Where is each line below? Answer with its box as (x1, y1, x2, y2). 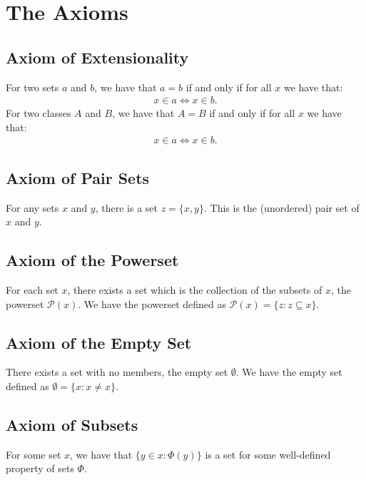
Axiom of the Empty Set (6, 331, 192, 353)
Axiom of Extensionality (6, 46, 189, 68)
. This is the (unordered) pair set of (203, 200, 360, 215)
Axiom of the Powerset (6, 249, 179, 271)
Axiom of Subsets (6, 413, 138, 435)
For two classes (6, 106, 71, 121)
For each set (6, 282, 59, 297)
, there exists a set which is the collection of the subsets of (67, 282, 322, 297)
